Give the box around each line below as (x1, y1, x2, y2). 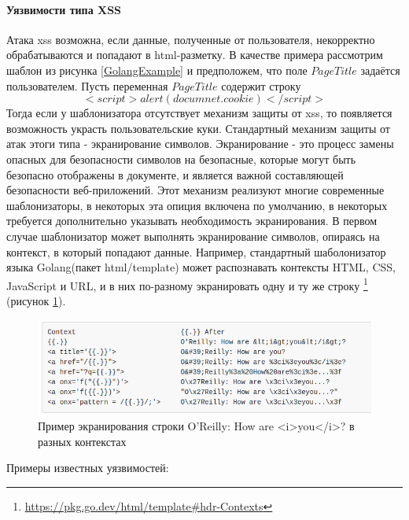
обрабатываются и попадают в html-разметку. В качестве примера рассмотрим (6, 46, 383, 63)
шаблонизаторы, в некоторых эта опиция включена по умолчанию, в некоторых (6, 197, 388, 213)
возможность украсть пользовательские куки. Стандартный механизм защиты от (6, 120, 390, 136)
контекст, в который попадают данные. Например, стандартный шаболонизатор (6, 243, 386, 260)
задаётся (360, 61, 400, 78)
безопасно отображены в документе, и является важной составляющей (6, 166, 344, 183)
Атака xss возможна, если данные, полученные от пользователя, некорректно (6, 31, 375, 47)
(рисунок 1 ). (6, 292, 66, 308)
